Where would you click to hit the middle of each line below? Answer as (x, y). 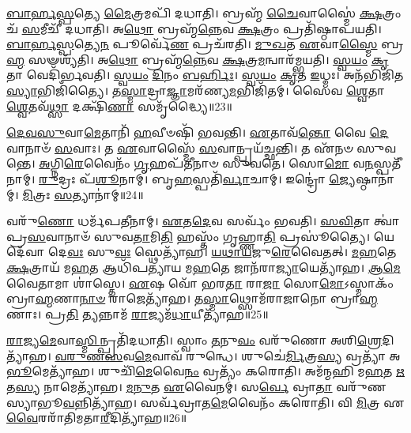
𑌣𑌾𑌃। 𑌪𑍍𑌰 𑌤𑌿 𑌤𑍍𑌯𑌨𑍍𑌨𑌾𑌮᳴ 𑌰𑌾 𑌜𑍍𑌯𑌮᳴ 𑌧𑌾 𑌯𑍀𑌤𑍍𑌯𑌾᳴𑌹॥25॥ (138, 313)
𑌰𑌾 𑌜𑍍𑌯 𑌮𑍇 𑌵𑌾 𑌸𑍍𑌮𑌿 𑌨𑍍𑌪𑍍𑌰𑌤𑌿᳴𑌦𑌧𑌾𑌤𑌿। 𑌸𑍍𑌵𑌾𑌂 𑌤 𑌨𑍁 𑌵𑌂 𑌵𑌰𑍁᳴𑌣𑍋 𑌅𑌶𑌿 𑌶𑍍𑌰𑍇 (194, 340)
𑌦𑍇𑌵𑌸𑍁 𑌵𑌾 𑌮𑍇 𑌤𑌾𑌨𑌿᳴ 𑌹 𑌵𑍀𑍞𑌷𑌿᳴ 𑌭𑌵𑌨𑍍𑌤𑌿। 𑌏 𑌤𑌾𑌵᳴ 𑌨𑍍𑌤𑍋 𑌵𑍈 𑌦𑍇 (198, 132)
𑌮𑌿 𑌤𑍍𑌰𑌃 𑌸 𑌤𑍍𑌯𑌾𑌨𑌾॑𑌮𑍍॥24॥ (83, 194)
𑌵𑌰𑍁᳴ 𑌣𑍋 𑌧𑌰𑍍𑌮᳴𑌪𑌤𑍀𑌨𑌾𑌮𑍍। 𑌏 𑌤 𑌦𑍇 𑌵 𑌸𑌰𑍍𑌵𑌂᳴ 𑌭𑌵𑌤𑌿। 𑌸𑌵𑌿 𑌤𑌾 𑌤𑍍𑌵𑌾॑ (203, 221)
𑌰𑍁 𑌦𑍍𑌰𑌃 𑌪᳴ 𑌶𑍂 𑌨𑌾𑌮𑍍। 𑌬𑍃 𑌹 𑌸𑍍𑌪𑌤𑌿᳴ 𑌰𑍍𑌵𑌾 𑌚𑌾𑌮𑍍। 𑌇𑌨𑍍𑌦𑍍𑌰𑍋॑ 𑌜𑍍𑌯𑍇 (198, 178)
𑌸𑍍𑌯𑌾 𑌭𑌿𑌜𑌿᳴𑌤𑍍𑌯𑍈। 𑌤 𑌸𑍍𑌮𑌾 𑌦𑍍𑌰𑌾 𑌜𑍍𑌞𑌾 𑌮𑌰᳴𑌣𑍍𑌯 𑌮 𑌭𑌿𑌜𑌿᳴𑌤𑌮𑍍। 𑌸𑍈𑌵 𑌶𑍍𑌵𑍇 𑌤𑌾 (196, 90)
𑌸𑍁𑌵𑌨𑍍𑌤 (376, 147)
